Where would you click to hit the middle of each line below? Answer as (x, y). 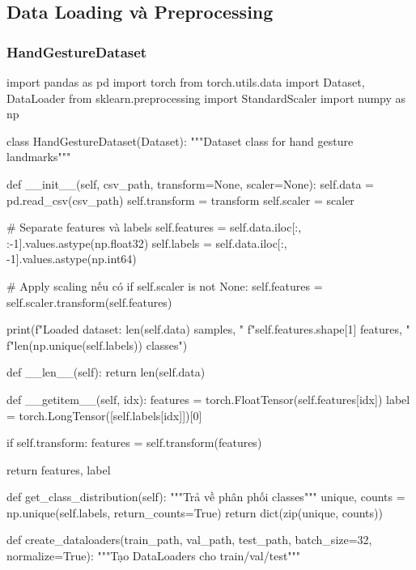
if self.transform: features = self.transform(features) (134, 442)
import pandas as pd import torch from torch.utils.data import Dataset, (186, 82)
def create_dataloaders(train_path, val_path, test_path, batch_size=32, (189, 540)
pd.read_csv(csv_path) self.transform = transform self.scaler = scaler (180, 200)
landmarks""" (39, 157)
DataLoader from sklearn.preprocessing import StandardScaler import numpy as (206, 98)
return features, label (59, 469)
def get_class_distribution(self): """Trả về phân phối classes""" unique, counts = (206, 497)
